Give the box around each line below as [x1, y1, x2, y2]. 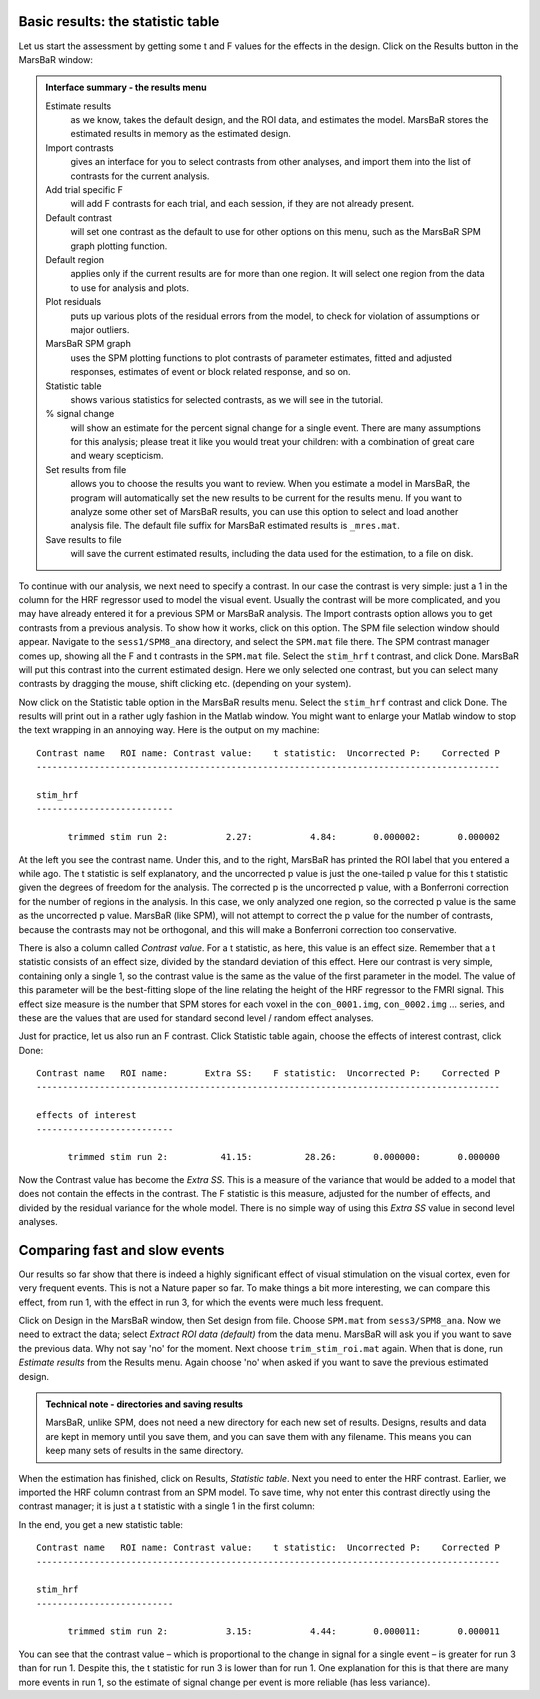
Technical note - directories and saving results [45, 1398, 244, 1410]
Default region [45, 253, 105, 265]
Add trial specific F [45, 184, 124, 196]
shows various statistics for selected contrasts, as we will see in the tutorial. [70, 393, 384, 405]
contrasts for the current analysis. [70, 170, 210, 182]
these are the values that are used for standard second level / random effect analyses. [18, 1011, 374, 1024]
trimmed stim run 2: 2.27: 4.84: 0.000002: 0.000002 [67, 831, 500, 843]
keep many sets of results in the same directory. [45, 1445, 244, 1457]
